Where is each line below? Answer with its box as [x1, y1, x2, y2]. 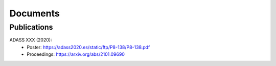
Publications [9, 23, 53, 32]
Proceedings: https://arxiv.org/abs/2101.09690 [27, 51, 125, 57]
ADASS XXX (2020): [9, 37, 52, 43]
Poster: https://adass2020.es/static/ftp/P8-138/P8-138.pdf [27, 44, 150, 50]
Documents [9, 8, 60, 19]
